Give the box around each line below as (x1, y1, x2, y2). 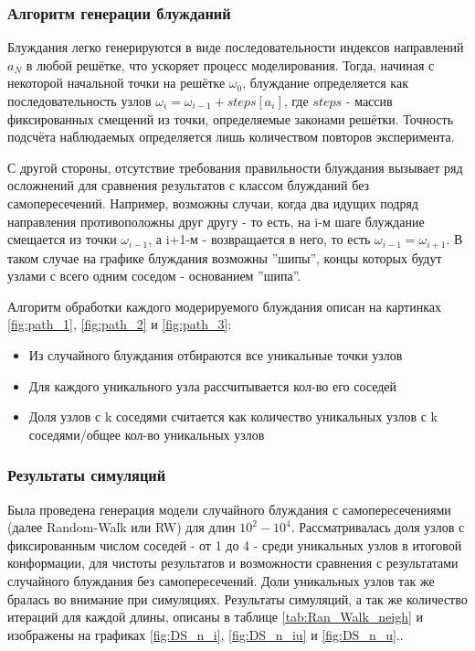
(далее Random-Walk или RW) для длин (7, 518, 236, 537)
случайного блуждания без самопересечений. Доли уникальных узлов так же (7, 571, 435, 590)
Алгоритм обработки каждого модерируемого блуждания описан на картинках (7, 296, 441, 315)
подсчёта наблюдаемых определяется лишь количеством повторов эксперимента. (7, 127, 455, 146)
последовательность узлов (7, 91, 152, 110)
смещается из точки (7, 229, 117, 249)
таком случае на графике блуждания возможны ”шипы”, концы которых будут (7, 248, 442, 267)
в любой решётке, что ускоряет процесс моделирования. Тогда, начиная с (26, 55, 435, 74)
